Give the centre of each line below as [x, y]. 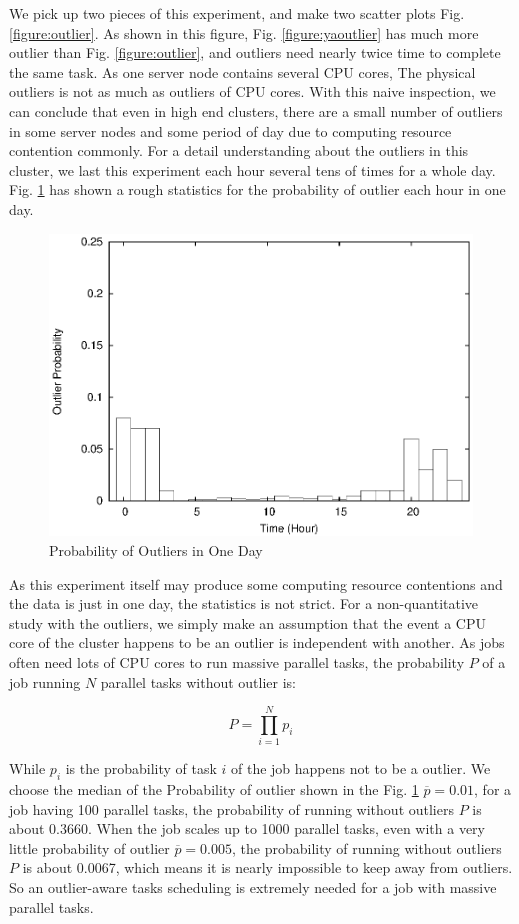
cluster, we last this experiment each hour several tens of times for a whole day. [252, 169]
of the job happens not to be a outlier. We [361, 768]
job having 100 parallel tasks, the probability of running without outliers [231, 808]
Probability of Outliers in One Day [156, 550]
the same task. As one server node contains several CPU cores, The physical [242, 71]
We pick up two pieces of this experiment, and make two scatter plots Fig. [237, 13]
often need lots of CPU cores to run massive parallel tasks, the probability [237, 662]
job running [45, 681]
